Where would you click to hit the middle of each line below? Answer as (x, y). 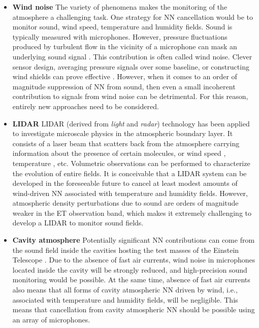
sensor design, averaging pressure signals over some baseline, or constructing (131, 66)
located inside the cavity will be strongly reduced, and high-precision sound (130, 269)
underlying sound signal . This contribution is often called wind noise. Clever (132, 56)
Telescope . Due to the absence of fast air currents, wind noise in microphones (134, 260)
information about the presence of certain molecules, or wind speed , (119, 153)
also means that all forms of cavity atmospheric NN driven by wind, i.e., (125, 290)
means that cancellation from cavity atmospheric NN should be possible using (134, 309)
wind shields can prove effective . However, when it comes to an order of (125, 76)
